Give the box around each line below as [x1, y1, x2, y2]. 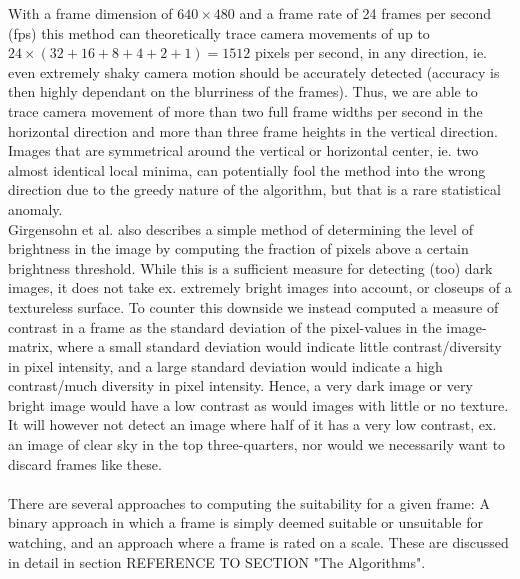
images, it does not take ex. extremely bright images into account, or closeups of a [8, 277, 512, 298]
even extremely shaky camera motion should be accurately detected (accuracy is [8, 61, 500, 82]
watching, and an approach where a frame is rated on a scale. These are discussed [8, 532, 509, 553]
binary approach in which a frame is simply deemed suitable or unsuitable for [8, 512, 483, 533]
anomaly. [8, 198, 63, 219]
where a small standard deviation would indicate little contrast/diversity [57, 336, 502, 357]
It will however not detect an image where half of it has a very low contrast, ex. [8, 414, 497, 435]
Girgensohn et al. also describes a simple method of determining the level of [8, 218, 473, 239]
